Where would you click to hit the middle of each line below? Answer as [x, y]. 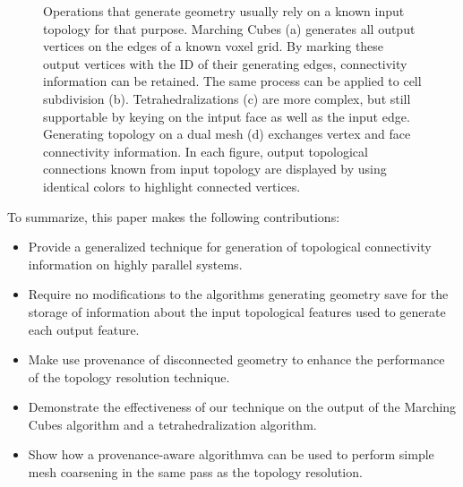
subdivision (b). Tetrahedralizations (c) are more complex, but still [227, 98]
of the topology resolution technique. [129, 376]
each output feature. [84, 329]
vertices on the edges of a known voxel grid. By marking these [214, 46]
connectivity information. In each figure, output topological [206, 151]
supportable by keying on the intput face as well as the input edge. [227, 116]
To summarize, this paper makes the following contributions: [174, 216]
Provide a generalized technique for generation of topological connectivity [230, 247]
